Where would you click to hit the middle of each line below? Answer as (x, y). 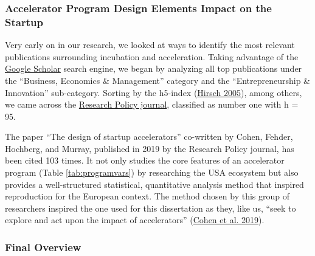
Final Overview (43, 247)
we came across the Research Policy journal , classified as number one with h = (152, 104)
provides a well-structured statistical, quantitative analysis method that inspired (154, 184)
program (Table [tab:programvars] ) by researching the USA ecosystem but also (152, 172)
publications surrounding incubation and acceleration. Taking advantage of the (152, 56)
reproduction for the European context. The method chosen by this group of (147, 196)
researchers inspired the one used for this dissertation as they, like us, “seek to (151, 208)
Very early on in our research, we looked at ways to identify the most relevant (150, 45)
